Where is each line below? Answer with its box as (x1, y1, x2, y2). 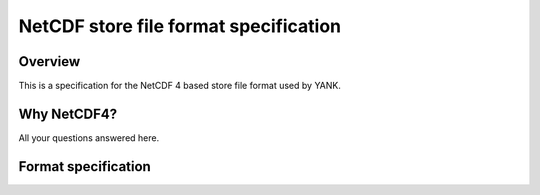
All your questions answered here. (18, 131, 160, 144)
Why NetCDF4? (18, 105, 118, 122)
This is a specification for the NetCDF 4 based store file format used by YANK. (18, 80, 342, 92)
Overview (18, 53, 81, 70)
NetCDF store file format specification (18, 15, 342, 37)
